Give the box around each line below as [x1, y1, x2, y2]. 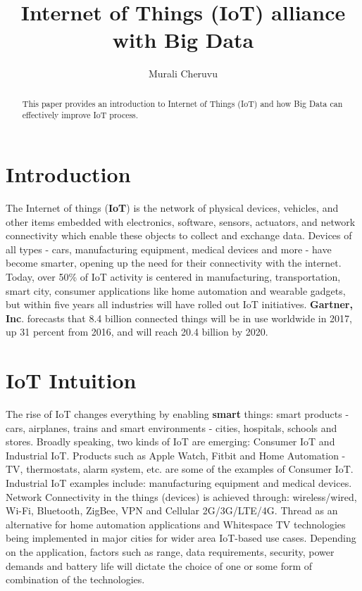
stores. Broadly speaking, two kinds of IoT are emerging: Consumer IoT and [6, 434, 335, 449]
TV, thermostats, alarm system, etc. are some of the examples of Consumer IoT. [6, 462, 354, 476]
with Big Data [112, 25, 254, 54]
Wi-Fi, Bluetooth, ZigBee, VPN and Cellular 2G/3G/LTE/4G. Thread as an [6, 503, 338, 518]
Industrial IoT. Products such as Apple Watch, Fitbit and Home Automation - [6, 447, 346, 462]
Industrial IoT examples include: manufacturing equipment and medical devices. [6, 475, 352, 490]
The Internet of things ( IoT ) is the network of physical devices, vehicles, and [6, 200, 339, 215]
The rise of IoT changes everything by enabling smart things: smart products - [6, 407, 349, 421]
